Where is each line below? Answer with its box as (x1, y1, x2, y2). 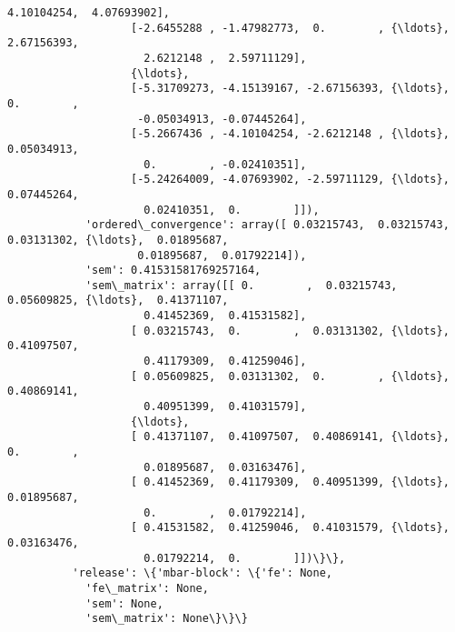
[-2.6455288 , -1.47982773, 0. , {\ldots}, (131, 21, 450, 35)
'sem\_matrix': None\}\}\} (84, 612, 248, 626)
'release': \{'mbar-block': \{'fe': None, (72, 567, 332, 580)
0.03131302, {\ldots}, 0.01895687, (7, 233, 229, 246)
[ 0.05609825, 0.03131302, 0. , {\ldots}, (131, 369, 450, 383)
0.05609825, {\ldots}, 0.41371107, (7, 294, 229, 307)
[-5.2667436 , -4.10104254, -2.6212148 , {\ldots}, (131, 127, 450, 141)
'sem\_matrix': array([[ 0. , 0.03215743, (84, 278, 398, 292)
